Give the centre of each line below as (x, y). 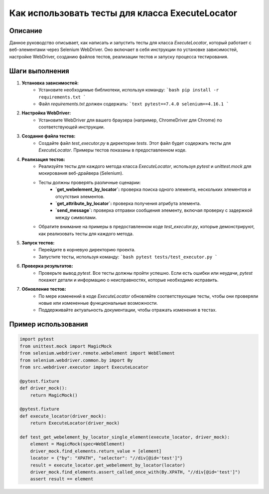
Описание (26, 31)
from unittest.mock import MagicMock (66, 346)
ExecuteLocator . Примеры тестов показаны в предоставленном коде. (113, 150)
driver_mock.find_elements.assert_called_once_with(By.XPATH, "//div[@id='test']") (135, 472)
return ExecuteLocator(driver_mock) (75, 423)
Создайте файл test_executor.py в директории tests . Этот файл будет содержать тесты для (135, 143)
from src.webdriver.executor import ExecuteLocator (84, 367)
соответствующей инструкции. (72, 127)
